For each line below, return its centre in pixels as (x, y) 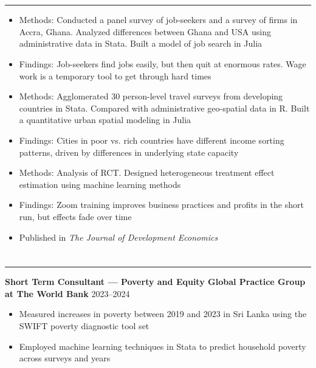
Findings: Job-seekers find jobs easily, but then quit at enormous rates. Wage (163, 63)
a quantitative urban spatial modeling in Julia (105, 120)
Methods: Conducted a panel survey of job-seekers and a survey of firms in (158, 20)
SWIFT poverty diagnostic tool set (84, 326)
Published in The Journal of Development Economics (118, 237)
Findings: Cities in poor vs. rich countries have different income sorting (152, 140)
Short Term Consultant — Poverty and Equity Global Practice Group (155, 282)
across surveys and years (65, 358)
